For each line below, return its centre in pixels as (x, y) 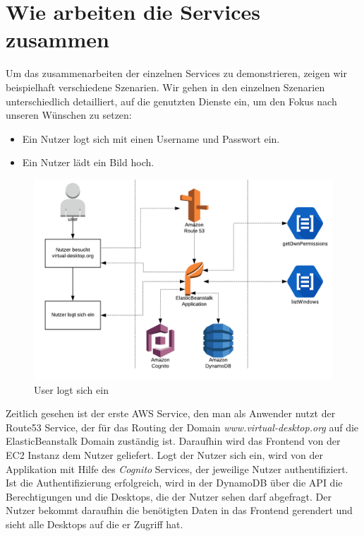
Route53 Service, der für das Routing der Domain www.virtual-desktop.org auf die (182, 427)
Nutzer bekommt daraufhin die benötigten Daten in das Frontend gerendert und (179, 510)
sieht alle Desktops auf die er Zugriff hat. (95, 524)
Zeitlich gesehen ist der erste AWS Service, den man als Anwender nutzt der (171, 413)
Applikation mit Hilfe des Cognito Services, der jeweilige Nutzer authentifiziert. (177, 468)
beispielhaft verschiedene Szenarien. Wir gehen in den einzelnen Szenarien (165, 87)
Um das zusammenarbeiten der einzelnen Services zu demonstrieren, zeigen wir (176, 73)
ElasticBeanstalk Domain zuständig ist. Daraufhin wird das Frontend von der (173, 441)
